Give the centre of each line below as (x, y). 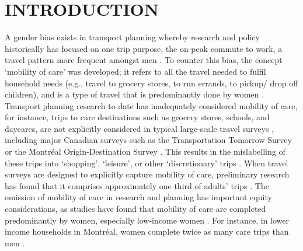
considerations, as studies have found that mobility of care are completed (135, 209)
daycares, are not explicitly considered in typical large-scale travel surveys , (140, 128)
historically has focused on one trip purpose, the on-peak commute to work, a (144, 48)
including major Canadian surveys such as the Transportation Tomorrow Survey (148, 140)
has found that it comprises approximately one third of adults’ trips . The (137, 185)
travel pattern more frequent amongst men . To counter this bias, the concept (144, 60)
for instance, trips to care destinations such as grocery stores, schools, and (137, 117)
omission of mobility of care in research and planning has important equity (138, 197)
